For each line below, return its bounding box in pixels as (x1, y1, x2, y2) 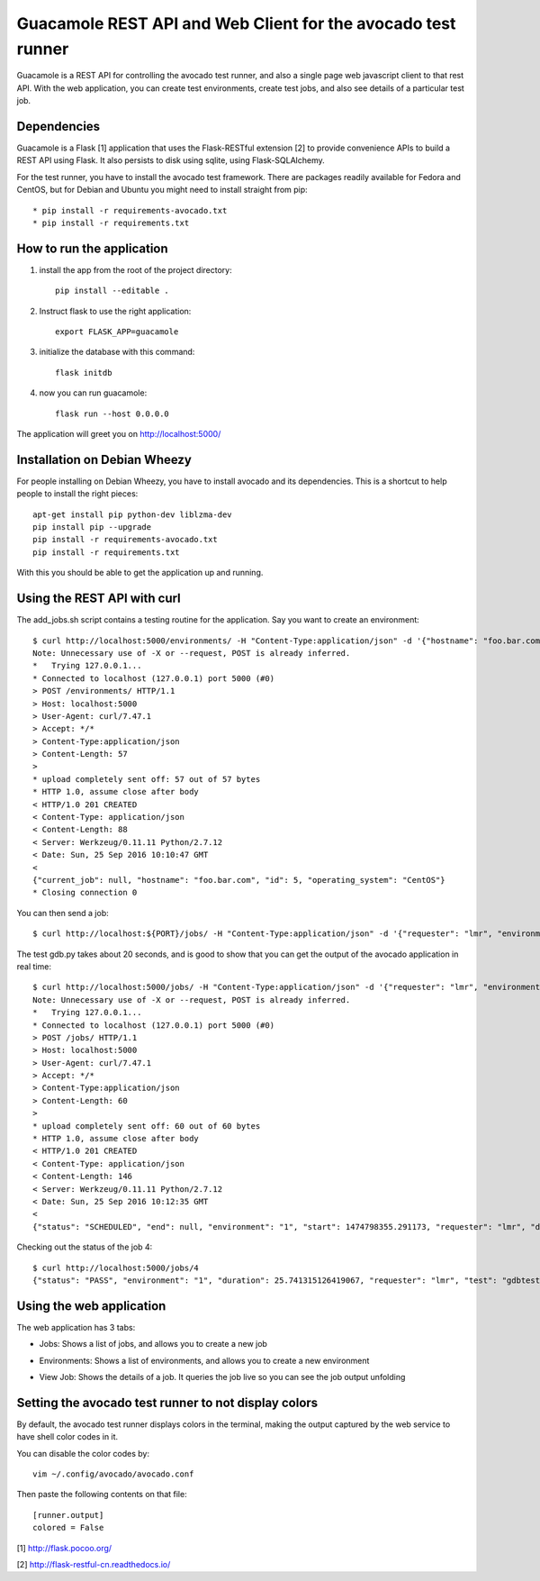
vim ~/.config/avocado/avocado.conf (32, 1469, 194, 1479)
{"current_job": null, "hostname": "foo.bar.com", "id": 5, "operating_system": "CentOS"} (32, 875, 445, 885)
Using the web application (16, 1298, 166, 1313)
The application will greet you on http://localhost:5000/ (16, 429, 221, 440)
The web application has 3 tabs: (16, 1322, 136, 1332)
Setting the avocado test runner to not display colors (16, 1395, 319, 1410)
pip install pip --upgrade (32, 522, 152, 532)
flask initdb (55, 368, 112, 377)
